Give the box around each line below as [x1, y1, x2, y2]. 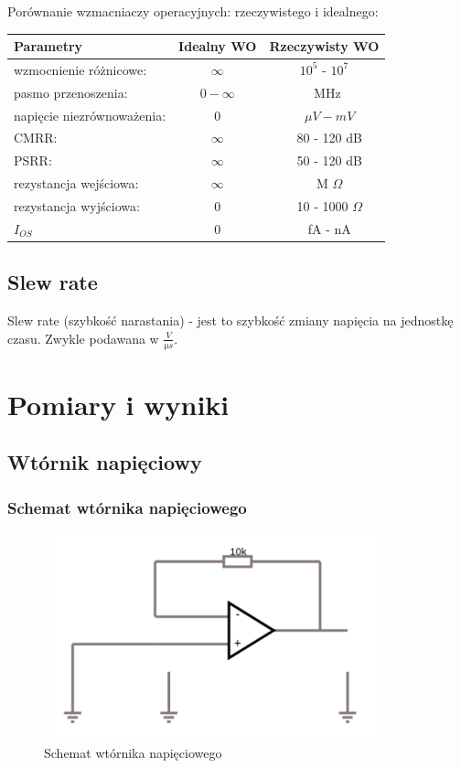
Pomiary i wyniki [7, 385, 230, 422]
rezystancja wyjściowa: [14, 197, 140, 215]
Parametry [14, 37, 83, 56]
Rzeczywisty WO [269, 37, 380, 56]
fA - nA [307, 219, 351, 238]
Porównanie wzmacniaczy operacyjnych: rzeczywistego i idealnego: [7, 2, 379, 20]
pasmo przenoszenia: [14, 82, 128, 101]
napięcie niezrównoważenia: [14, 105, 166, 124]
